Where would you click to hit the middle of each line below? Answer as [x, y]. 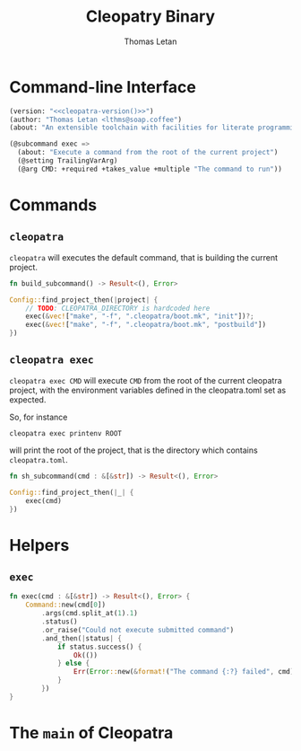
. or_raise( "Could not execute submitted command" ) [138, 630]
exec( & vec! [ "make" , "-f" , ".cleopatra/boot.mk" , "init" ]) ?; [140, 316]
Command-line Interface [103, 87]
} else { [73, 663]
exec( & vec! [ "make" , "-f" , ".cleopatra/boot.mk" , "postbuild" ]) [146, 325]
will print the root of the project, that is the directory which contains [133, 450]
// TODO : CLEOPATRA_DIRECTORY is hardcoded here [118, 308]
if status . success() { [99, 647]
